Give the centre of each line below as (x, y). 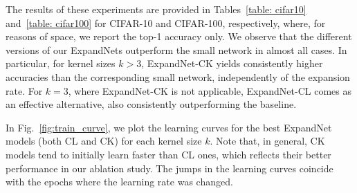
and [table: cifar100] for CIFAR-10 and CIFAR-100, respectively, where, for (166, 22)
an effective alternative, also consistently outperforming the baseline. (151, 104)
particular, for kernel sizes (61, 63)
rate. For (24, 90)
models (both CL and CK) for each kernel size (104, 141)
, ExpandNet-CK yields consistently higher (232, 63)
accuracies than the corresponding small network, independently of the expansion (178, 76)
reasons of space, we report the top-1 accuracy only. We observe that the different (179, 36)
